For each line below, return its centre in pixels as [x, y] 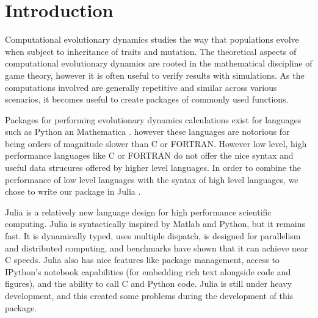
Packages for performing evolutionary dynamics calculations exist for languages [153, 119]
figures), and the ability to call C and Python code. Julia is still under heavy [149, 284]
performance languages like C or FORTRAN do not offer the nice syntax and [149, 155]
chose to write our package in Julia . [73, 191]
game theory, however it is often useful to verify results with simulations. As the [155, 75]
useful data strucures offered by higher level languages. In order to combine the [153, 168]
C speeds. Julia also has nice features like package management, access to [142, 260]
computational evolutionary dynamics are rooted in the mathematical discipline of [159, 63]
